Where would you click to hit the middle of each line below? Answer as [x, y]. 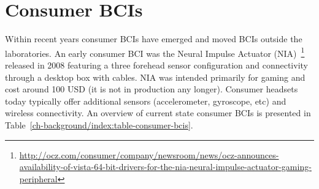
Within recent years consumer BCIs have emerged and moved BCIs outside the [154, 39]
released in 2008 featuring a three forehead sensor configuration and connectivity [156, 65]
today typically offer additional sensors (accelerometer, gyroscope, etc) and [146, 101]
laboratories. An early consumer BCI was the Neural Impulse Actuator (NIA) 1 [155, 52]
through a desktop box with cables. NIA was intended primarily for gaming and [155, 77]
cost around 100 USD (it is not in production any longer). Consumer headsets [152, 89]
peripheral [38, 178]
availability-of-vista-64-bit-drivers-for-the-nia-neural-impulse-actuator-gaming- [165, 167]
